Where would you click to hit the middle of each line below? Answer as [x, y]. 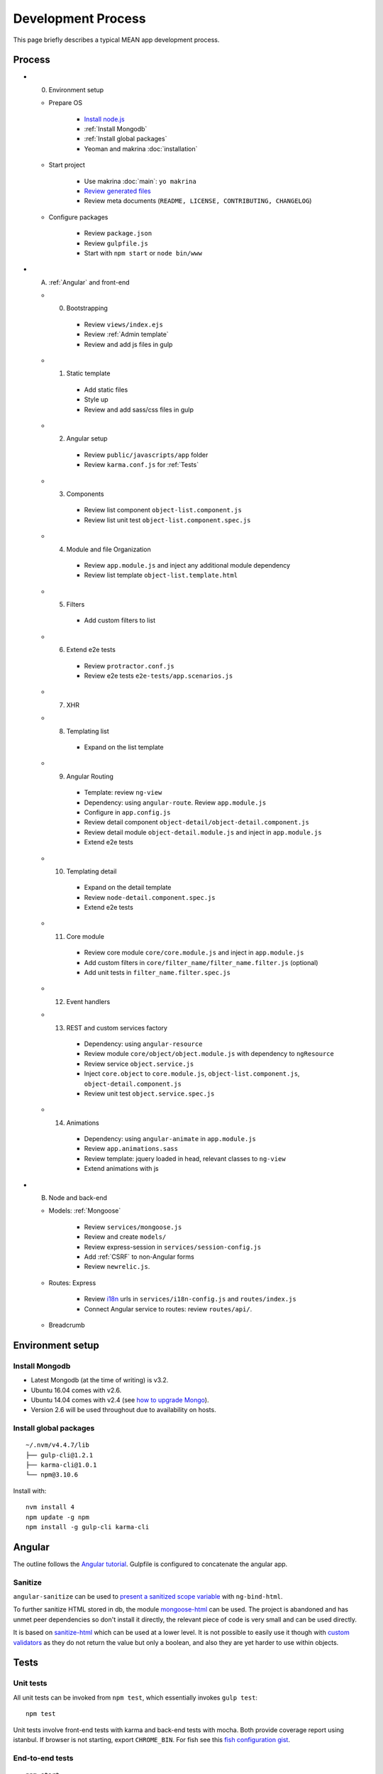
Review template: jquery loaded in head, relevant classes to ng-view [185, 1158]
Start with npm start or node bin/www [143, 253]
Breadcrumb [67, 1325]
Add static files [106, 390]
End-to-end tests [43, 1758]
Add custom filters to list [120, 620]
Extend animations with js [121, 1169]
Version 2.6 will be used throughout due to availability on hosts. [123, 1410]
